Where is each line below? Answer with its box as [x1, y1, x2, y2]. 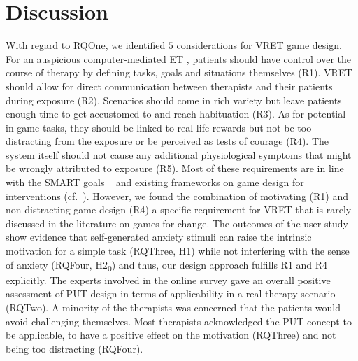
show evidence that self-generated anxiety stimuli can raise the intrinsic [6, 229, 312, 244]
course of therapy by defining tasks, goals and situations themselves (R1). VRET [6, 65, 352, 80]
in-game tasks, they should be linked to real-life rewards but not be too [6, 120, 312, 134]
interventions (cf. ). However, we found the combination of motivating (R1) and [6, 188, 348, 203]
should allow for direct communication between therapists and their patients [6, 78, 333, 93]
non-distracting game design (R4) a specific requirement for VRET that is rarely [6, 202, 352, 217]
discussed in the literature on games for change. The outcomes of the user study [6, 215, 348, 230]
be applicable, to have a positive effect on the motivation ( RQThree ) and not [6, 327, 336, 342]
